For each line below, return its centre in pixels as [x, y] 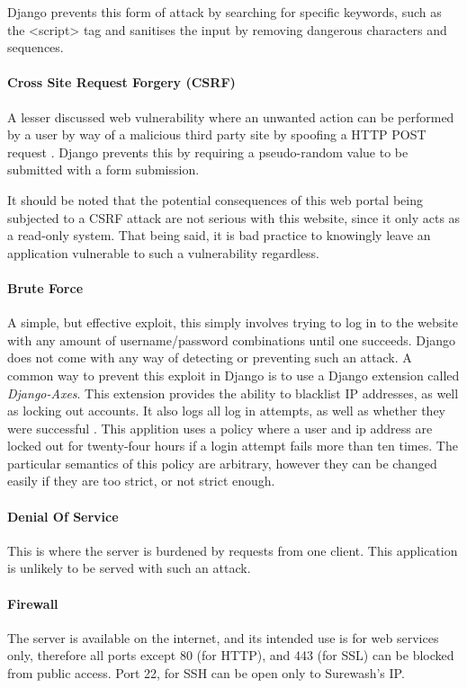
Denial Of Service [63, 516]
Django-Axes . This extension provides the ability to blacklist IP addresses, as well [233, 393]
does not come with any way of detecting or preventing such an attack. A [210, 357]
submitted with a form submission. [103, 170]
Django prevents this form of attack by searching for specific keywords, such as [225, 12]
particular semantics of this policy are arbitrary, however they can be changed [222, 463]
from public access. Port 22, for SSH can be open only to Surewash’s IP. [206, 673]
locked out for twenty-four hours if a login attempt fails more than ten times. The [233, 446]
